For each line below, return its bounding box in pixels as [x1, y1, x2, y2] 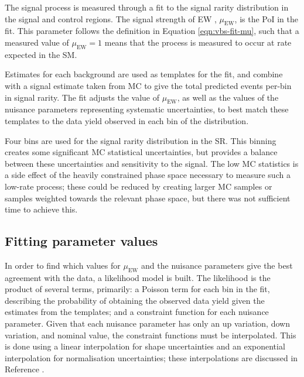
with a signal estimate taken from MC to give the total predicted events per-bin [5, 79, 292, 91]
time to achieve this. [5, 203, 78, 215]
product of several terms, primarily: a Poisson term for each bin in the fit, [5, 283, 270, 295]
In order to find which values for [5, 259, 121, 271]
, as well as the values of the [177, 91, 279, 103]
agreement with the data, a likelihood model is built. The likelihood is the [5, 271, 271, 283]
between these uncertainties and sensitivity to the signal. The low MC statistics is [5, 157, 299, 169]
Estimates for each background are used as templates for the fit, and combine [5, 68, 283, 80]
